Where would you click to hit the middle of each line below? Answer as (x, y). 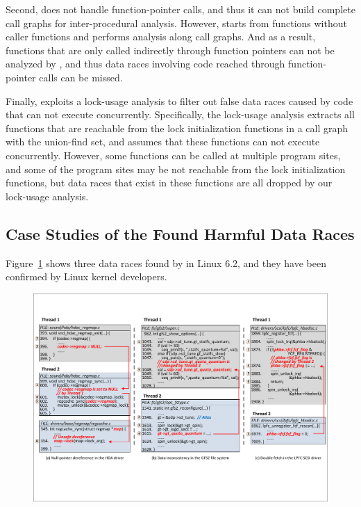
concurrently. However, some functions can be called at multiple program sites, (173, 155)
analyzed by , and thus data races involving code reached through (145, 64)
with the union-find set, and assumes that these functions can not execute (163, 142)
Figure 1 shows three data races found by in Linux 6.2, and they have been (166, 263)
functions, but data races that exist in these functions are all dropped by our (169, 183)
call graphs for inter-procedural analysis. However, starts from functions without (176, 23)
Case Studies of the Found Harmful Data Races (180, 233)
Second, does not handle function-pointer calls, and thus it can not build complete (180, 9)
